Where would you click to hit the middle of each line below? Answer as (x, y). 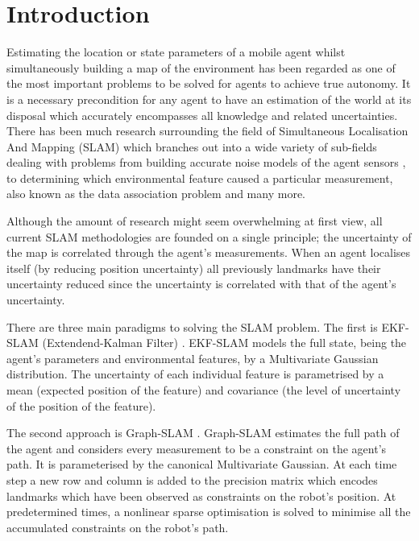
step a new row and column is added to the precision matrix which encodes (192, 479)
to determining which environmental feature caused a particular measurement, (200, 178)
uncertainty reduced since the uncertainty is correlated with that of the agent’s (201, 284)
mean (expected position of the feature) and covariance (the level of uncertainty (204, 390)
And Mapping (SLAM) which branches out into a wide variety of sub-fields (192, 146)
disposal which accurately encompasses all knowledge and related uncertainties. (202, 115)
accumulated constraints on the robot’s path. (118, 527)
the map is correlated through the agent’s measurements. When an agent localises (209, 252)
